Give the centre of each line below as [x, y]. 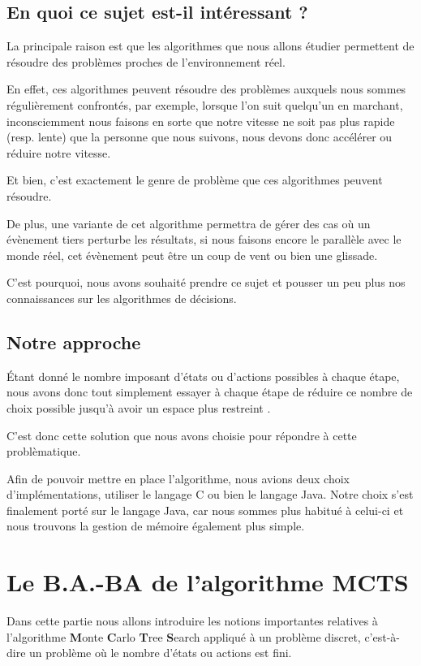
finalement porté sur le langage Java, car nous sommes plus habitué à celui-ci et [205, 510]
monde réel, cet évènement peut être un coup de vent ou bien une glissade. [192, 255]
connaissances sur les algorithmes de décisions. [122, 298]
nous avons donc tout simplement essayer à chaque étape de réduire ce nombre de [210, 392]
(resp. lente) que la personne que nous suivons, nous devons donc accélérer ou [200, 137]
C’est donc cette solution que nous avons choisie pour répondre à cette [182, 435]
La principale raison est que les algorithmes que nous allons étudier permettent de [210, 46]
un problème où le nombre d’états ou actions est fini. [161, 653]
